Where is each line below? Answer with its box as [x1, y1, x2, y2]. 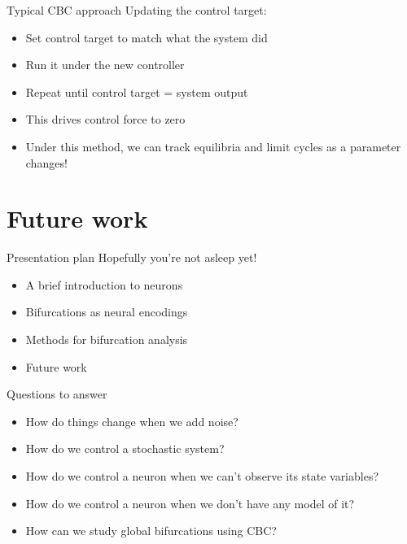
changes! [25, 154, 68, 171]
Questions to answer [7, 385, 107, 403]
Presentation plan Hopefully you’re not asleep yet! [7, 249, 257, 266]
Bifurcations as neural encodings [25, 303, 188, 320]
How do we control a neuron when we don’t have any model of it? [25, 494, 355, 511]
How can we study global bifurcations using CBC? [25, 522, 277, 539]
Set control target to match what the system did [25, 28, 268, 46]
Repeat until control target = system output [25, 83, 248, 100]
